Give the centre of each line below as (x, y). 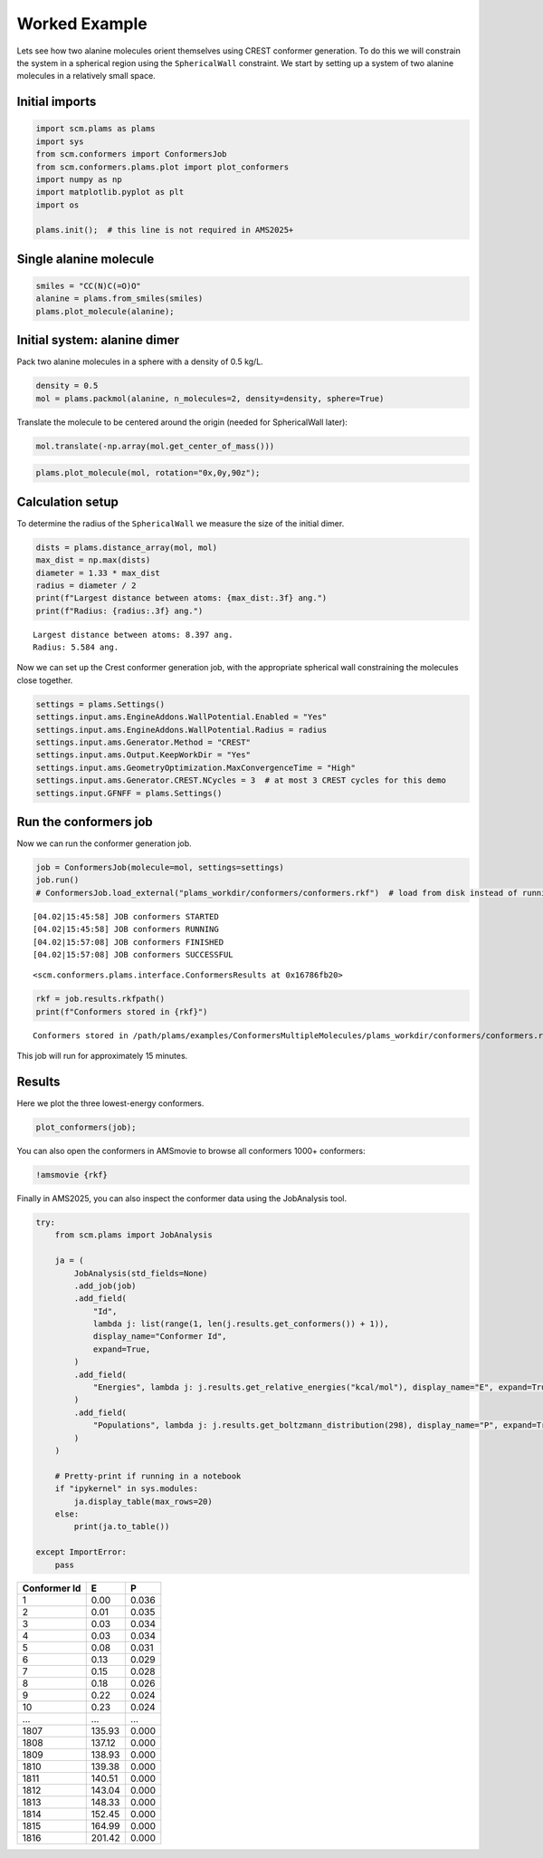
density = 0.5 (67, 386)
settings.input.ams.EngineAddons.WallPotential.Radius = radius (181, 730)
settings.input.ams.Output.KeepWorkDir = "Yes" (143, 755)
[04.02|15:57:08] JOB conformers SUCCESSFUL (133, 954)
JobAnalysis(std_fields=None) (141, 1273)
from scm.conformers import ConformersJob (131, 154)
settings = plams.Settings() (100, 704)
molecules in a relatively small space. (86, 76)
